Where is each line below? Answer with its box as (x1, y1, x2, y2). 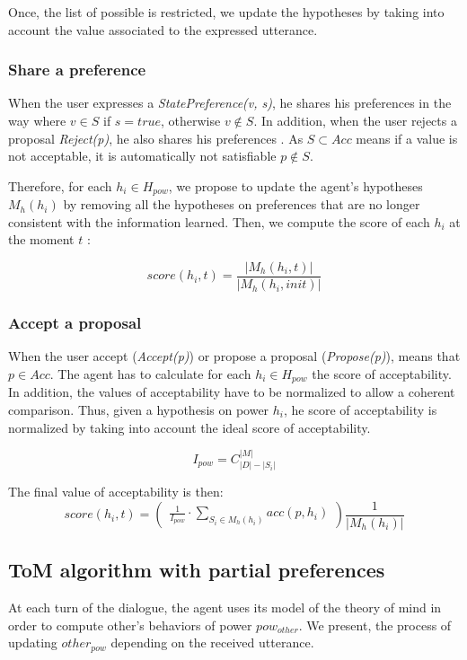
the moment (8, 230, 75, 249)
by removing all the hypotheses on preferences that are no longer (63, 195, 420, 214)
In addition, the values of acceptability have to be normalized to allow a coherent (8, 383, 455, 401)
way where (8, 111, 66, 129)
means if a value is (356, 128, 458, 147)
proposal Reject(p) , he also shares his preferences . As (8, 128, 304, 147)
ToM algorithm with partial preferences (8, 556, 385, 584)
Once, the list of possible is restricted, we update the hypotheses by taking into (8, 3, 445, 21)
